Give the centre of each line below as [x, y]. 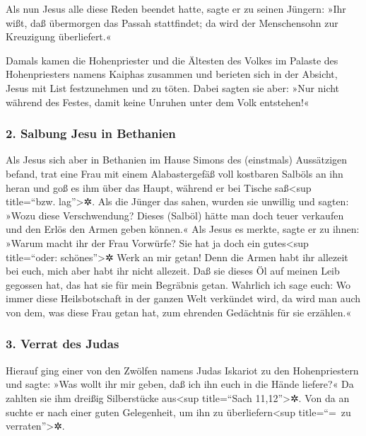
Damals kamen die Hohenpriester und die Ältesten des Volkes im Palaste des [172, 60]
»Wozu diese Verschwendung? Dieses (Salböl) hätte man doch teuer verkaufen [175, 215]
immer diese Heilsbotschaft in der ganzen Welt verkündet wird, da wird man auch [183, 298]
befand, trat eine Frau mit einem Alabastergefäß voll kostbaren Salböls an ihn [175, 173]
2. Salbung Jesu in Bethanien [91, 133]
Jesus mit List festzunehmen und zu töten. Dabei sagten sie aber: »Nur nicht [173, 87]
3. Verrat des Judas [63, 344]
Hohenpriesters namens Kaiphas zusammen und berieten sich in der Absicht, [172, 74]
